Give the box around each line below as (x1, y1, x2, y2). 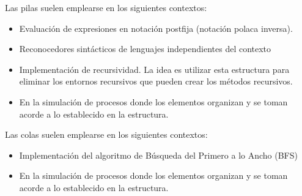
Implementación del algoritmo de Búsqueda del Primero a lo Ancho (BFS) (19, 148, 298, 161)
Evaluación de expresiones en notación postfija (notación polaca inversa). (19, 21, 293, 34)
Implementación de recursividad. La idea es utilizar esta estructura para (19, 62, 290, 75)
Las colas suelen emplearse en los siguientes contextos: (5, 128, 208, 141)
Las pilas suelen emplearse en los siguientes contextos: (5, 1, 207, 13)
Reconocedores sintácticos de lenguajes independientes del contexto (19, 42, 271, 55)
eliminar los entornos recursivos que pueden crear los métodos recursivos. (19, 75, 293, 88)
